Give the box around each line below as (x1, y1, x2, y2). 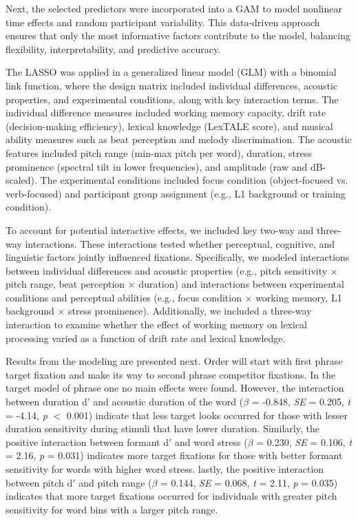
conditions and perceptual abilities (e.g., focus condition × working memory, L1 (6, 290, 342, 304)
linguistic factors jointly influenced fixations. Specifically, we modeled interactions (6, 250, 350, 264)
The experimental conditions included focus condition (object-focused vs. (40, 173, 348, 187)
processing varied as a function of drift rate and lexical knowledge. (6, 330, 286, 345)
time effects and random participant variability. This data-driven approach (6, 14, 320, 29)
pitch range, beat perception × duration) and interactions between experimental (6, 277, 344, 291)
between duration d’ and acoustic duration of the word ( (6, 394, 244, 409)
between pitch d (6, 475, 73, 489)
